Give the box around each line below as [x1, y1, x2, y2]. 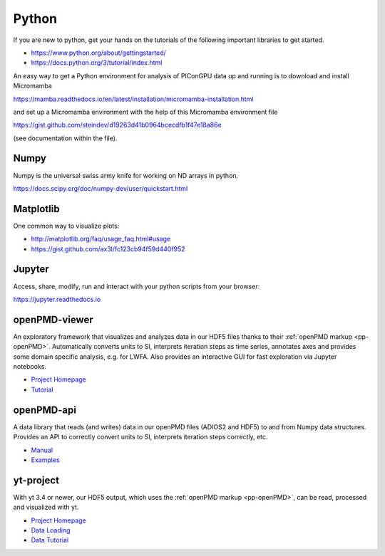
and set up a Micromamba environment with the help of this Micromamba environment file [13, 107, 278, 116]
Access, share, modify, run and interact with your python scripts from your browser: [13, 282, 260, 290]
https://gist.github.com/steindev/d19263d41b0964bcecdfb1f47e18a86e [13, 121, 222, 130]
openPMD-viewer [13, 313, 93, 325]
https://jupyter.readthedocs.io [13, 295, 101, 303]
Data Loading [31, 525, 71, 534]
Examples [31, 456, 60, 464]
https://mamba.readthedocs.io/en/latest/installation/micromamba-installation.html [13, 95, 254, 103]
